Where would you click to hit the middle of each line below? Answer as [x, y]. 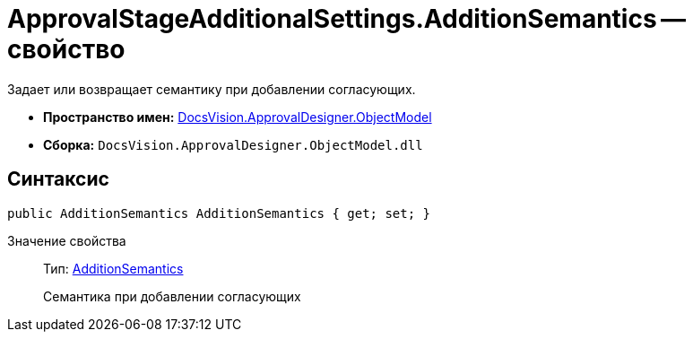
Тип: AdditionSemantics [113, 268]
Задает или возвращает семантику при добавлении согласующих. [212, 89]
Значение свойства [67, 240]
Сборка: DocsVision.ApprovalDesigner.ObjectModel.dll [233, 144]
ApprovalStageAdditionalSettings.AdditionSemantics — [347, 19]
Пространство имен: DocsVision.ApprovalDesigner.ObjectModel [238, 117]
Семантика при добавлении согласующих [172, 296]
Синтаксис [58, 179]
